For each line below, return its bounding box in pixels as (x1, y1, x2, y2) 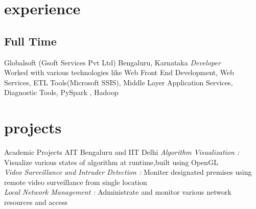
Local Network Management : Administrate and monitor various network (4, 187, 231, 197)
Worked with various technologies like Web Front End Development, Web (4, 67, 235, 78)
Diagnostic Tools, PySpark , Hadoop (4, 87, 119, 98)
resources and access (4, 197, 68, 207)
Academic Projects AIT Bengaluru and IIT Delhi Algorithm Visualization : (4, 147, 240, 157)
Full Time (4, 33, 57, 49)
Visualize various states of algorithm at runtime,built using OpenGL (4, 156, 218, 167)
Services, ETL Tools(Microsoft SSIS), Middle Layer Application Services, (4, 77, 233, 87)
